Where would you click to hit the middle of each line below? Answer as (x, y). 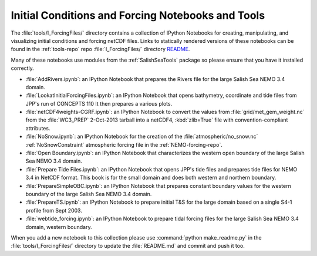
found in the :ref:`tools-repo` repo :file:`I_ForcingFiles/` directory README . (100, 49)
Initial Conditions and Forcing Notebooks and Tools (138, 15)
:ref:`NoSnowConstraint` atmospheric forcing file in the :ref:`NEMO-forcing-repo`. (124, 144)
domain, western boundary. (59, 227)
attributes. (38, 128)
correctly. (23, 68)
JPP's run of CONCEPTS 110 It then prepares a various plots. (99, 103)
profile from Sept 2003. (54, 210)
